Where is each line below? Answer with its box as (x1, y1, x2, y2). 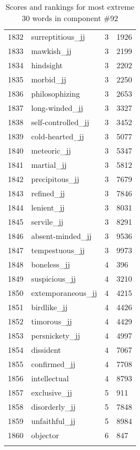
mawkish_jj (31, 45, 72, 56)
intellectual (31, 372, 69, 384)
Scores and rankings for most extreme (5, 1, 135, 12)
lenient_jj (31, 202, 65, 213)
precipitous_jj (31, 173, 80, 185)
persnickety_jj (31, 330, 80, 341)
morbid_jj (31, 74, 66, 85)
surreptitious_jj (31, 31, 85, 42)
